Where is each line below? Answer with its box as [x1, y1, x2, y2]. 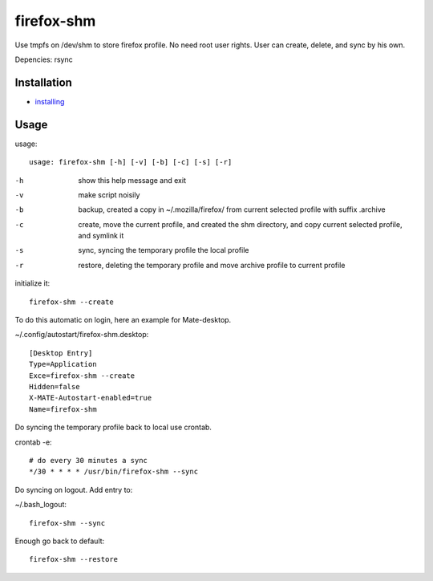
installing [34, 96, 65, 106]
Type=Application [29, 360, 97, 369]
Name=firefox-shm [29, 404, 97, 413]
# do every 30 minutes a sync [29, 456, 148, 465]
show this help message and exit [78, 175, 186, 185]
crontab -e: [14, 437, 52, 447]
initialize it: [14, 278, 51, 288]
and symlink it [78, 231, 124, 241]
